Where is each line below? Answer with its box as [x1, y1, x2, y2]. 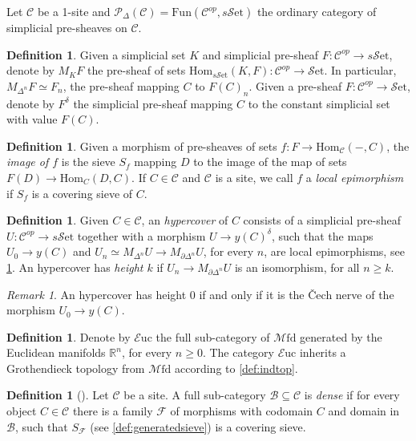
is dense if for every [304, 386, 400, 403]
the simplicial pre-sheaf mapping [73, 95, 233, 111]
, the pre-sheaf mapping [63, 77, 180, 94]
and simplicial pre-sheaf [202, 46, 319, 63]
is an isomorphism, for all [234, 258, 360, 275]
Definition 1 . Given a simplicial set [6, 46, 186, 63]
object [6, 403, 37, 419]
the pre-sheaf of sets [87, 62, 186, 79]
